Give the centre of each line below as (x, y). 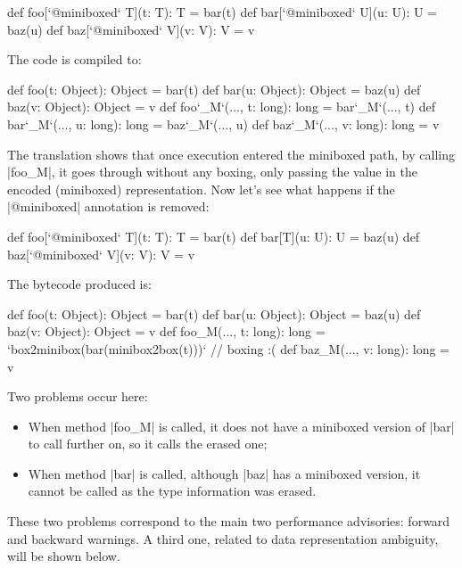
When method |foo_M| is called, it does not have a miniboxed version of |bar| (241, 426)
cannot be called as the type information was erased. (172, 491)
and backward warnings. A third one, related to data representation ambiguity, (223, 538)
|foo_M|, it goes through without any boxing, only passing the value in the (212, 172)
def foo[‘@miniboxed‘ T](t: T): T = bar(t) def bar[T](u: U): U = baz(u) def (214, 236)
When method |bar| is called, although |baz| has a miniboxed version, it (224, 473)
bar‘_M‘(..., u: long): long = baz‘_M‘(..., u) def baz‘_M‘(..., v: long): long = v (223, 123)
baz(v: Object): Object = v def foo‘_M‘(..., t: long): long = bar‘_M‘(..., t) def (222, 107)
